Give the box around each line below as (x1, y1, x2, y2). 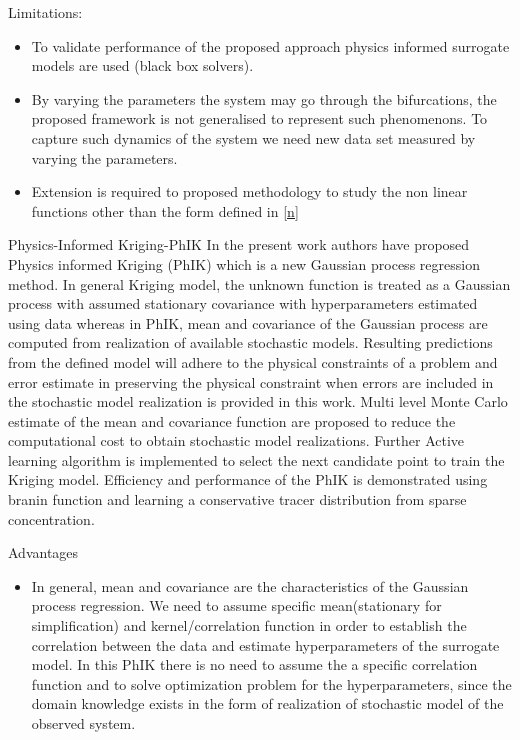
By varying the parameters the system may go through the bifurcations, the (31, 88, 497, 109)
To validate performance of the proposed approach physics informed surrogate (31, 35, 510, 56)
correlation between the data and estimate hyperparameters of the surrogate (31, 634, 500, 655)
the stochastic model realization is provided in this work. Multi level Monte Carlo (8, 391, 508, 412)
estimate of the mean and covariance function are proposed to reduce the (8, 410, 456, 431)
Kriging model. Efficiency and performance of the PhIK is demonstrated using (8, 469, 488, 490)
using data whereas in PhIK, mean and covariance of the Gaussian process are (8, 312, 488, 333)
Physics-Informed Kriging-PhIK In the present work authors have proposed (8, 234, 470, 255)
